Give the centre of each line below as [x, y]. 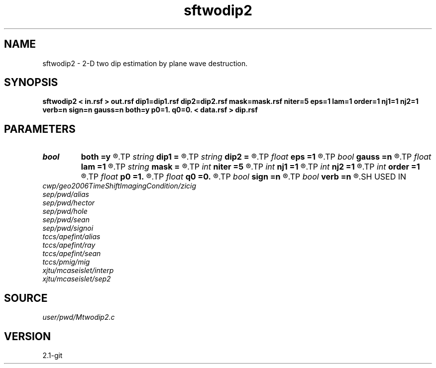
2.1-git [53, 355]
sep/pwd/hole [65, 211]
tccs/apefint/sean [72, 254]
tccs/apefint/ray [69, 245]
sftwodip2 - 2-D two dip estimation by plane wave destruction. [145, 63]
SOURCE [26, 298]
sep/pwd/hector [69, 203]
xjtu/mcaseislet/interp [78, 271]
